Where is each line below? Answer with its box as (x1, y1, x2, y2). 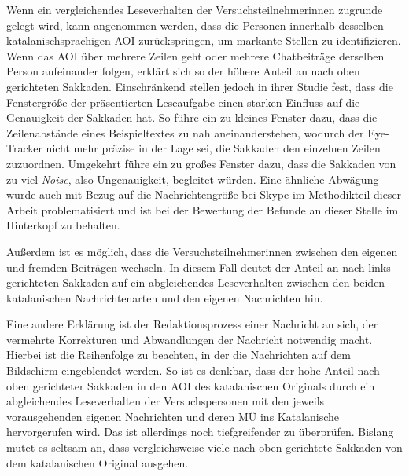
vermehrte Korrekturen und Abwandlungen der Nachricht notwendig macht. (6, 331, 373, 347)
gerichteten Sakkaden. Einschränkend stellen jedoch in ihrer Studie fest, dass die (6, 78, 393, 94)
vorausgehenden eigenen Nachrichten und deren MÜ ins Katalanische (6, 408, 340, 424)
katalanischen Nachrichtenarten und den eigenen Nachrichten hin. (6, 289, 323, 306)
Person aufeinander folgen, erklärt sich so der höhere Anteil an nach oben (6, 63, 360, 79)
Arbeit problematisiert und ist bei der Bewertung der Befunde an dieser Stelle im (6, 201, 399, 218)
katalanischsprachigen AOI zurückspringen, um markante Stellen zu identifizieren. (6, 32, 401, 49)
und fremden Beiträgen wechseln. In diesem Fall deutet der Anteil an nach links (6, 258, 391, 275)
